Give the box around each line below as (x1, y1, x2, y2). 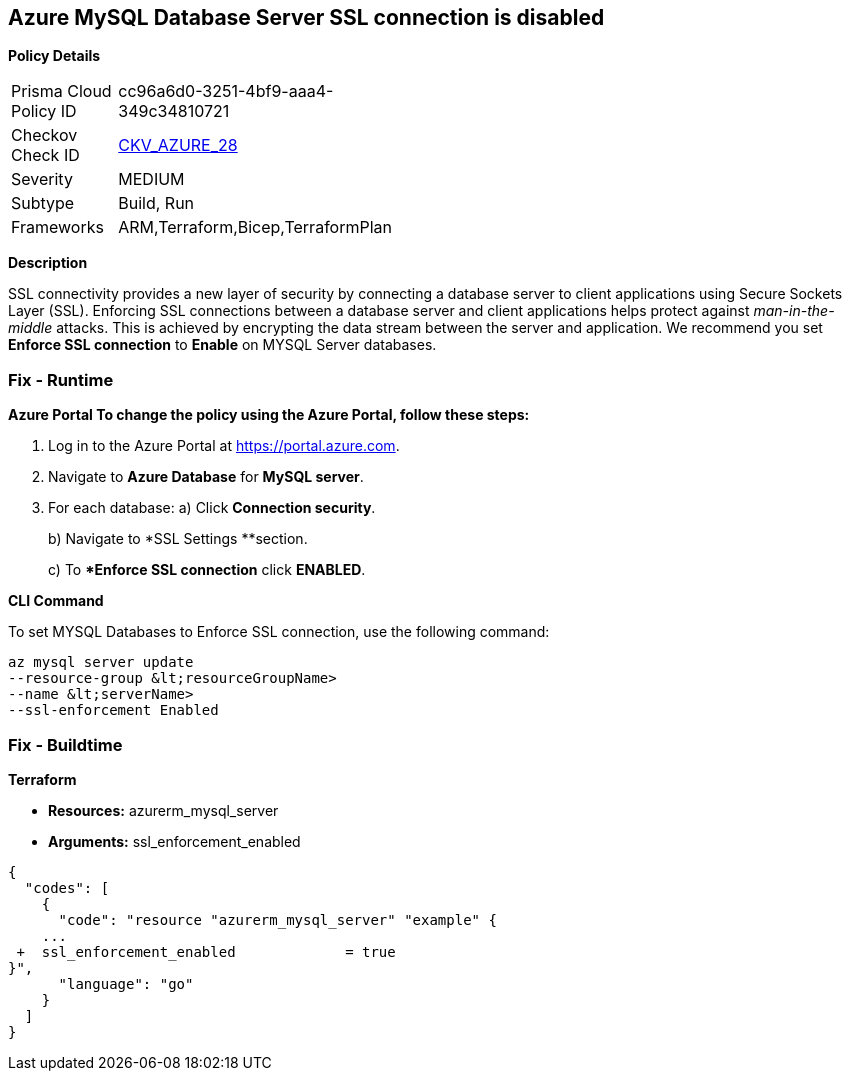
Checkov (11, 125, 78, 146)
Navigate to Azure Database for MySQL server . (48, 468, 364, 486)
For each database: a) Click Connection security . (48, 499, 376, 517)
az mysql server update (8, 654, 194, 671)
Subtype (11, 193, 75, 214)
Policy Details (8, 47, 101, 65)
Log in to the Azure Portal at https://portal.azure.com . (48, 437, 400, 455)
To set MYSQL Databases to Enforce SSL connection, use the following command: (8, 623, 550, 641)
